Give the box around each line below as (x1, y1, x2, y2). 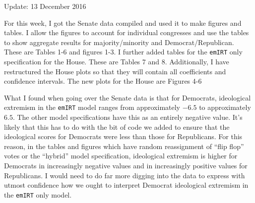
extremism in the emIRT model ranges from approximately (4, 102, 180, 112)
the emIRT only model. (4, 189, 72, 200)
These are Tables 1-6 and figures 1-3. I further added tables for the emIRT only (4, 47, 243, 57)
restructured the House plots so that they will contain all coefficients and (4, 66, 226, 76)
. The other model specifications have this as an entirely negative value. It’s (12, 112, 243, 122)
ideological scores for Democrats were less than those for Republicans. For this (4, 131, 243, 142)
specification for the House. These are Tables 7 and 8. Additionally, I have (4, 56, 229, 67)
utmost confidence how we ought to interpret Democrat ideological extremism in (4, 180, 249, 190)
